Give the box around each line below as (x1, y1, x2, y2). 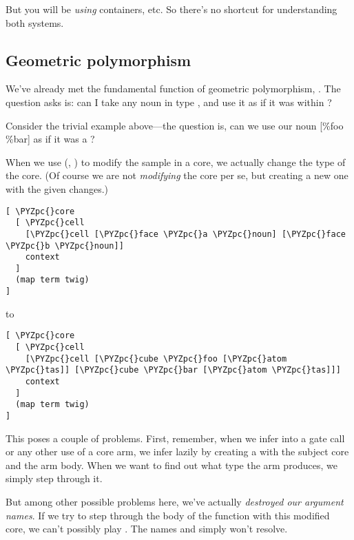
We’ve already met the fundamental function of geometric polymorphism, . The (6, 81, 341, 96)
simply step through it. (6, 471, 103, 486)
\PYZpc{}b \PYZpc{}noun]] (6, 240, 124, 251)
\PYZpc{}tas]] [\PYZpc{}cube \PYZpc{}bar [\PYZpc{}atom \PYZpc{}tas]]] (6, 365, 341, 375)
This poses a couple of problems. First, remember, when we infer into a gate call (6, 430, 345, 445)
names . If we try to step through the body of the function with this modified (6, 508, 330, 522)
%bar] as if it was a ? (6, 132, 95, 146)
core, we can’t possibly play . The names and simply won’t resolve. (6, 521, 288, 536)
